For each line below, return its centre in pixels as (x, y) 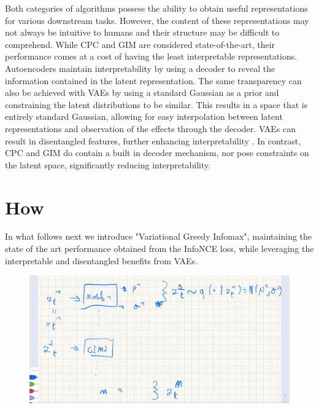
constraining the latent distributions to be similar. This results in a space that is (156, 104)
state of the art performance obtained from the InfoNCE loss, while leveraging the (159, 249)
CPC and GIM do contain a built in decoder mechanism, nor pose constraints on (157, 153)
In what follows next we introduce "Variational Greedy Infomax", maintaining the (159, 236)
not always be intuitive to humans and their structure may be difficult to (142, 32)
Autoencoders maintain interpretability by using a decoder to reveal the (140, 68)
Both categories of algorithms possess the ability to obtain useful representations (156, 8)
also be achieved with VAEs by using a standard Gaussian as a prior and (142, 92)
